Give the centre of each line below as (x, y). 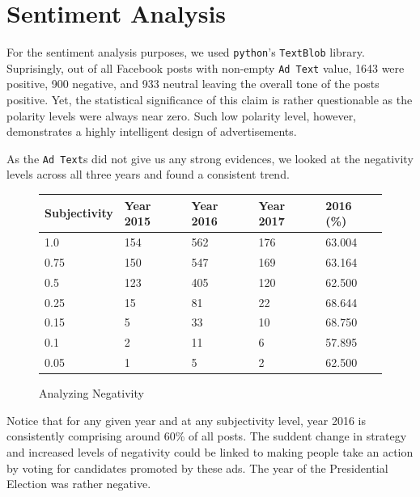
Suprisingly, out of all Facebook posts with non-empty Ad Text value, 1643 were (206, 67)
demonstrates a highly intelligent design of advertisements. (152, 131)
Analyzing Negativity (91, 393)
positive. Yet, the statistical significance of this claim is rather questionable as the (210, 100)
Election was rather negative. (79, 484)
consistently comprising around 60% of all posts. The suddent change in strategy (207, 436)
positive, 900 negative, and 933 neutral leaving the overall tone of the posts (193, 84)
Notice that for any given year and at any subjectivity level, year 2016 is (186, 420)
